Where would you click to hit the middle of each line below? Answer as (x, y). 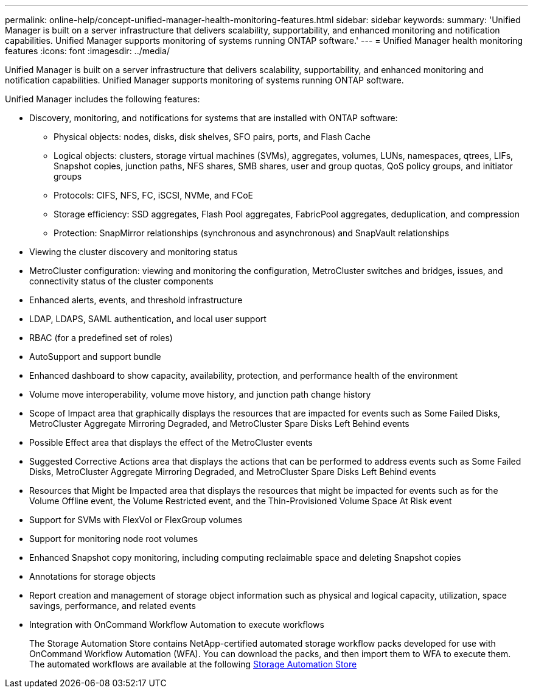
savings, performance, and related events (113, 606)
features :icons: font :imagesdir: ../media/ (88, 51)
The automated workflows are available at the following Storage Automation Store (193, 664)
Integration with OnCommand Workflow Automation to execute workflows (177, 624)
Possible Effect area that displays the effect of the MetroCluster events (171, 442)
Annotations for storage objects (92, 576)
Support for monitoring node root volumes (114, 539)
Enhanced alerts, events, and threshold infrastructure (136, 300)
